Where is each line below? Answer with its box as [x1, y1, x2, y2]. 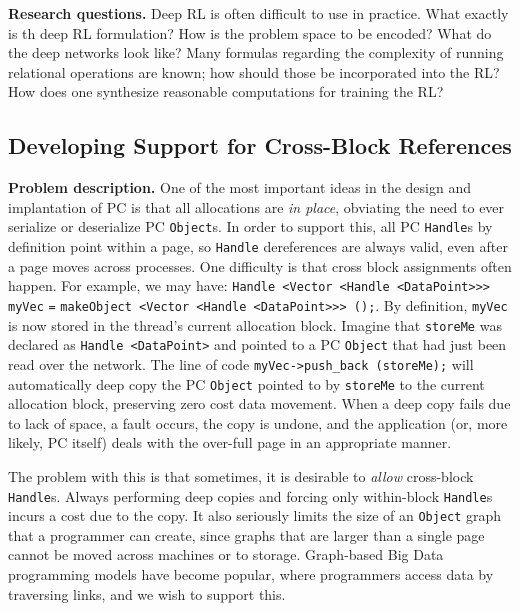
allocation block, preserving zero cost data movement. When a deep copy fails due [8, 393, 511, 414]
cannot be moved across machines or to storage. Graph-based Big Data [8, 544, 444, 565]
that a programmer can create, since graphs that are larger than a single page [8, 524, 485, 545]
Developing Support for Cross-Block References [8, 130, 512, 161]
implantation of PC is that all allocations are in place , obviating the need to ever [8, 196, 505, 217]
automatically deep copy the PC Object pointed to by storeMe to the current [8, 373, 485, 394]
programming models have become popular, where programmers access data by [8, 564, 494, 585]
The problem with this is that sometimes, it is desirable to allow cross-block [8, 465, 474, 486]
